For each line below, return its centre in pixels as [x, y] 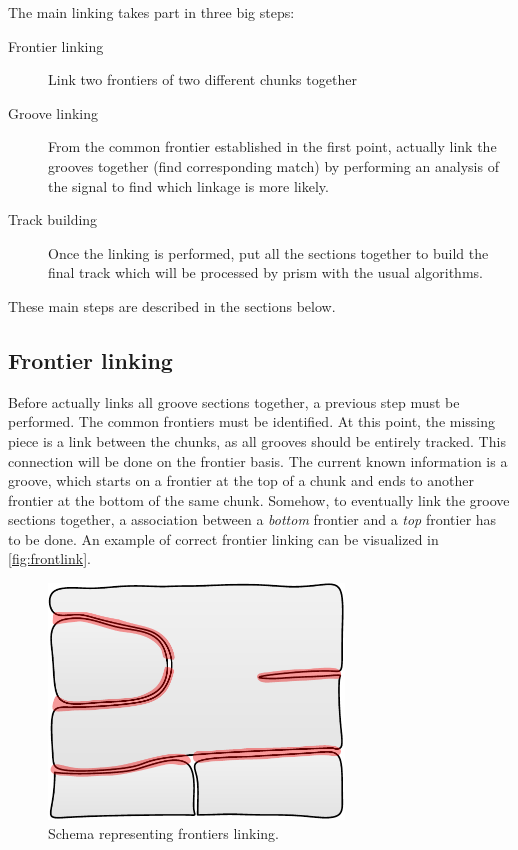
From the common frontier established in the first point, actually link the [272, 146]
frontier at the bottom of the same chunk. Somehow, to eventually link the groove [259, 499]
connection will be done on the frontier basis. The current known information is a [258, 460]
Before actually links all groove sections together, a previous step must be [234, 401]
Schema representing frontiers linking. [163, 833]
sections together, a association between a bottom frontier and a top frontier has [252, 519]
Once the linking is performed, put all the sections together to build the [268, 252]
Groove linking [53, 112]
